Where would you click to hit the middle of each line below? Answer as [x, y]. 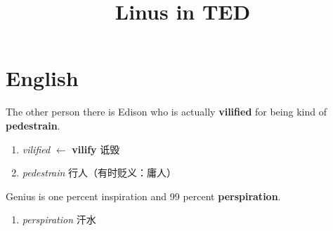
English [42, 78]
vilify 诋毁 [96, 149]
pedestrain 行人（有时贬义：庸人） [99, 173]
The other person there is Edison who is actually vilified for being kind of [166, 112]
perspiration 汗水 [59, 219]
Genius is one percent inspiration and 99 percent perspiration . [143, 196]
